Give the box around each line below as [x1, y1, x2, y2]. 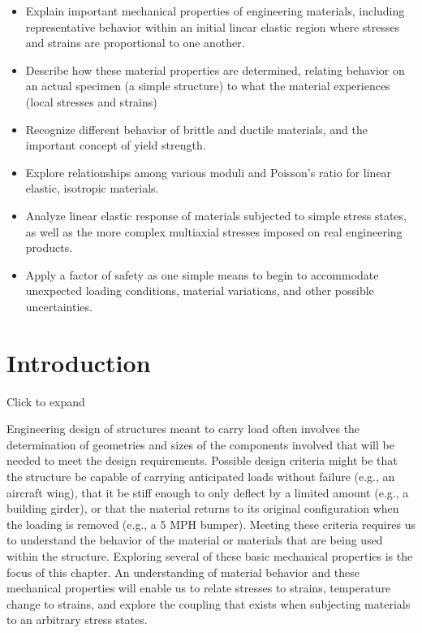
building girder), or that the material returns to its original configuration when [6, 500, 399, 517]
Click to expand [6, 392, 85, 410]
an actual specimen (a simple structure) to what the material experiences [25, 77, 390, 94]
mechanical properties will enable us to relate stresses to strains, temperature [6, 579, 391, 596]
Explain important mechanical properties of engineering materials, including [25, 2, 405, 19]
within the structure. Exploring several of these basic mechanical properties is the [6, 547, 413, 564]
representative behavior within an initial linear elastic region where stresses [25, 18, 400, 35]
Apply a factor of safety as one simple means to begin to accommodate [25, 266, 379, 283]
